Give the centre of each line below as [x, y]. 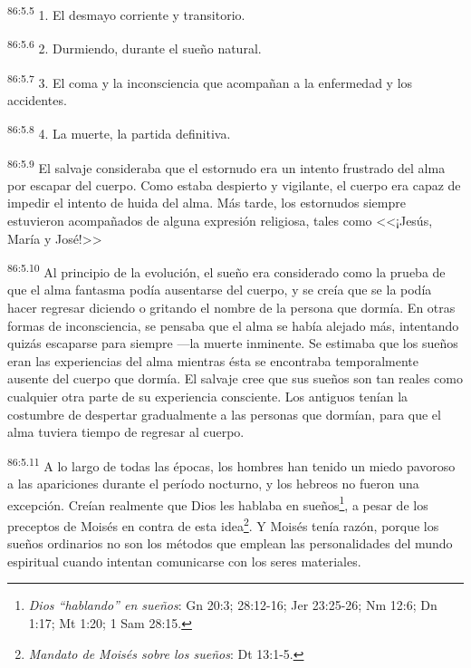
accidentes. [37, 99]
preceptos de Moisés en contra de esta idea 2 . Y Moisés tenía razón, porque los [223, 524]
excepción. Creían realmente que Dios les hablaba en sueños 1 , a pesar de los [218, 503]
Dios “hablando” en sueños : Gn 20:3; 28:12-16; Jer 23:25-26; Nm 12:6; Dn [233, 605]
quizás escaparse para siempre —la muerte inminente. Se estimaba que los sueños [233, 343]
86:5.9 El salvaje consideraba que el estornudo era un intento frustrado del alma [226, 166]
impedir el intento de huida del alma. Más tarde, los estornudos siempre [207, 203]
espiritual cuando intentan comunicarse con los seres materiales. [184, 561]
